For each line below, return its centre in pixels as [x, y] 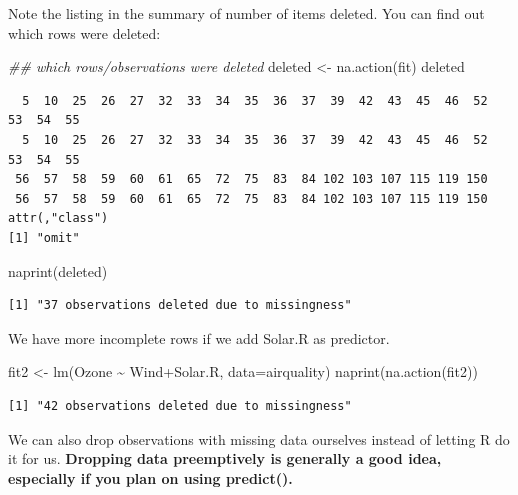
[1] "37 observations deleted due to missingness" [180, 305]
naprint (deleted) [58, 270]
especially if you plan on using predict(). [150, 477]
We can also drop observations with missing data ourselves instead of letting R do [259, 438]
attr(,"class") [58, 218]
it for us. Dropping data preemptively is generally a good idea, [225, 458]
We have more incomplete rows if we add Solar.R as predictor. [199, 337]
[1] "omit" [44, 237]
